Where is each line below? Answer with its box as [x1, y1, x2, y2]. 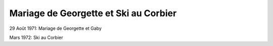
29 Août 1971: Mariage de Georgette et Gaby [9, 25, 102, 31]
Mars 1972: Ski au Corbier [9, 34, 63, 40]
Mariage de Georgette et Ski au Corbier [9, 8, 177, 19]
